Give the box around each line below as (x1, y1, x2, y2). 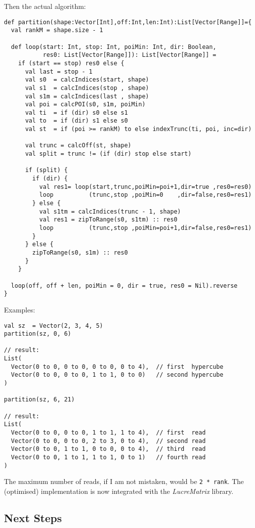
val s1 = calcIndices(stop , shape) (25, 84, 149, 91)
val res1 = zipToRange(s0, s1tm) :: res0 (39, 216, 177, 223)
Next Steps (4, 510, 62, 525)
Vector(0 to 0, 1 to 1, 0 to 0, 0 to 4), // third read (11, 445, 206, 453)
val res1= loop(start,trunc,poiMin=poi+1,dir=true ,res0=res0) (39, 183, 252, 190)
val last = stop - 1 (25, 68, 92, 75)
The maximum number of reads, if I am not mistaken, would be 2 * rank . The (4, 476, 244, 486)
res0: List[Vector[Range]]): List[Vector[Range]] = (42, 51, 216, 59)
